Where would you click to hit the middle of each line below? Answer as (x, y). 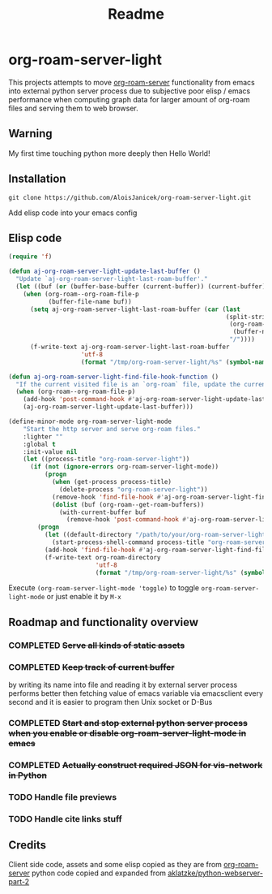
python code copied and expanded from (99, 873)
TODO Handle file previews (63, 797)
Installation (37, 179)
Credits (28, 845)
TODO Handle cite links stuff (66, 818)
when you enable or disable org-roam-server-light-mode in (127, 733)
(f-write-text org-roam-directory (102, 557)
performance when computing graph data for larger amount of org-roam (130, 99)
